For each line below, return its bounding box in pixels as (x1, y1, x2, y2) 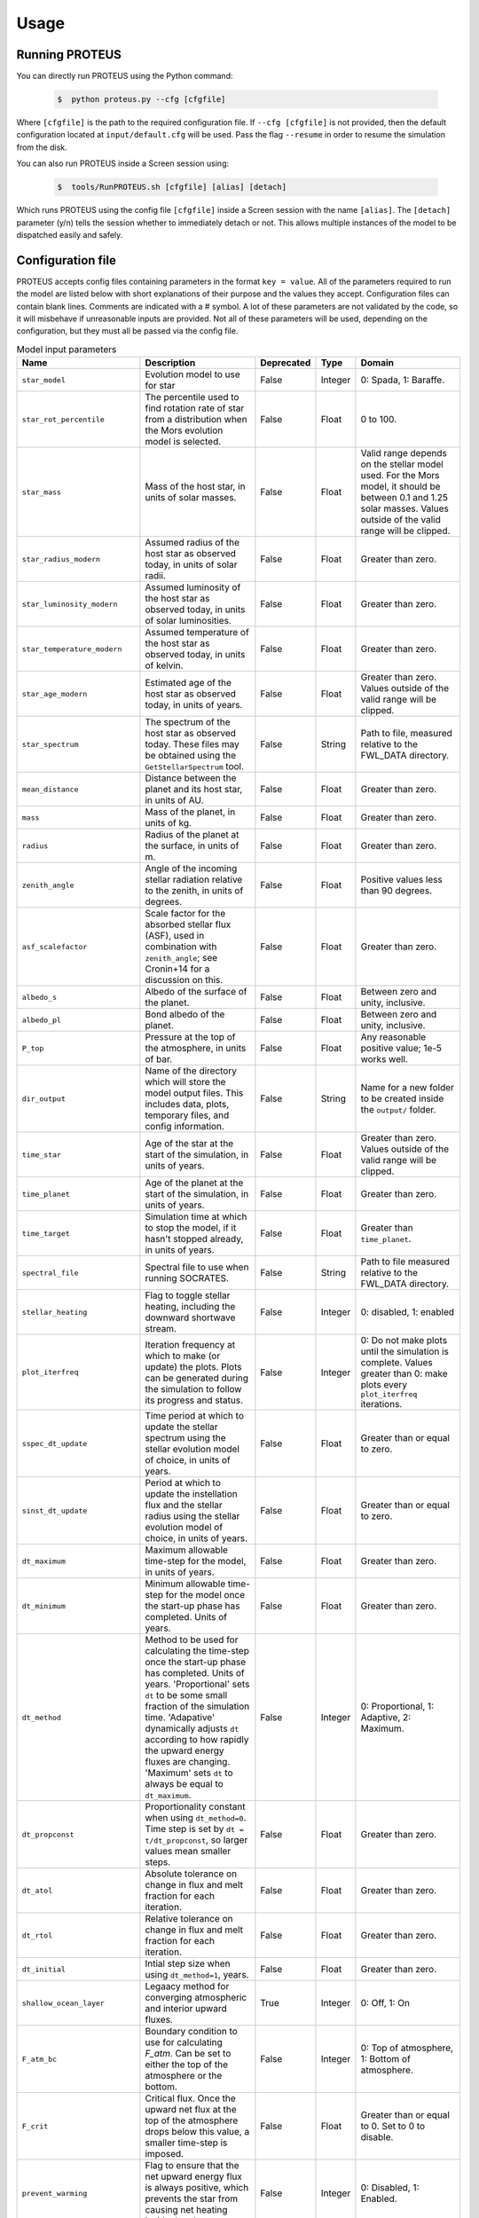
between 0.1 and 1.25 (360, 492, 448, 504)
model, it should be (360, 480, 441, 492)
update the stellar (145, 1420, 218, 1433)
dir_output (21, 1094, 67, 1104)
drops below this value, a (145, 2126, 250, 2138)
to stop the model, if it (145, 1222, 237, 1234)
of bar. (145, 1053, 173, 1066)
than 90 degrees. (360, 885, 433, 897)
